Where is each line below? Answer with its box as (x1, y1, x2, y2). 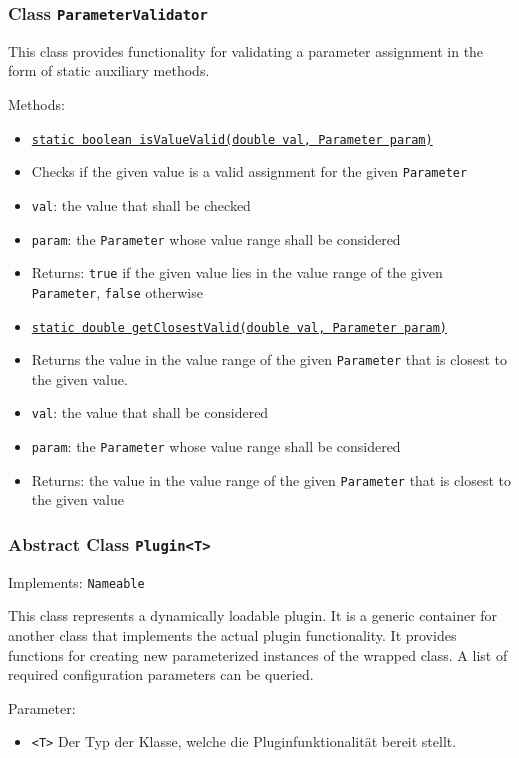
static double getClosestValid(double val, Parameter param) (31, 320, 448, 335)
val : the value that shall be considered (31, 402, 269, 423)
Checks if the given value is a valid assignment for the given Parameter (31, 161, 468, 182)
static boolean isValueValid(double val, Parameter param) (31, 132, 433, 147)
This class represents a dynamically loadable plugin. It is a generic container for (8, 605, 498, 626)
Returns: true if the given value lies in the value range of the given (31, 262, 443, 283)
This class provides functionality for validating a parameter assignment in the (8, 40, 484, 61)
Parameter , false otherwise (31, 281, 203, 302)
